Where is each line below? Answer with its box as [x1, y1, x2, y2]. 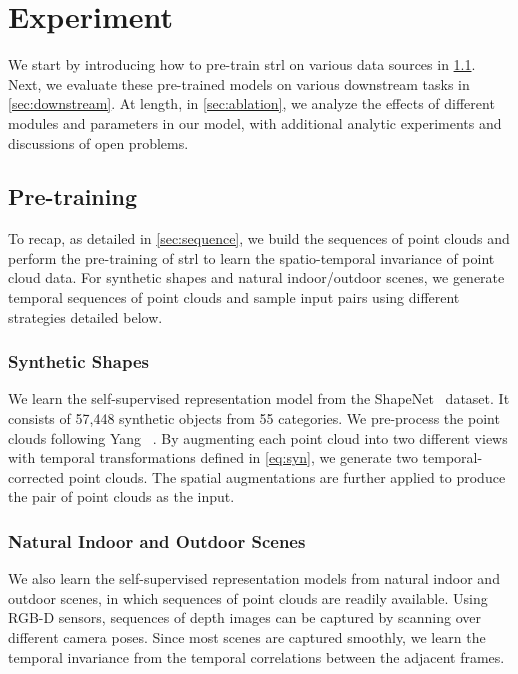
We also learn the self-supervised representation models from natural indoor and [8, 568, 500, 589]
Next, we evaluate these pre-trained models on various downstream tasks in [8, 73, 470, 94]
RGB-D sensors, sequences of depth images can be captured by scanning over [8, 607, 482, 628]
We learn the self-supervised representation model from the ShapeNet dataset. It [8, 388, 510, 409]
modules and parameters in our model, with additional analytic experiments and [8, 112, 502, 133]
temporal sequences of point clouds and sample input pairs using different [8, 287, 460, 308]
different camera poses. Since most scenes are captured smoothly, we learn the [8, 627, 486, 648]
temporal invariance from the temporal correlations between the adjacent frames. [8, 646, 505, 667]
